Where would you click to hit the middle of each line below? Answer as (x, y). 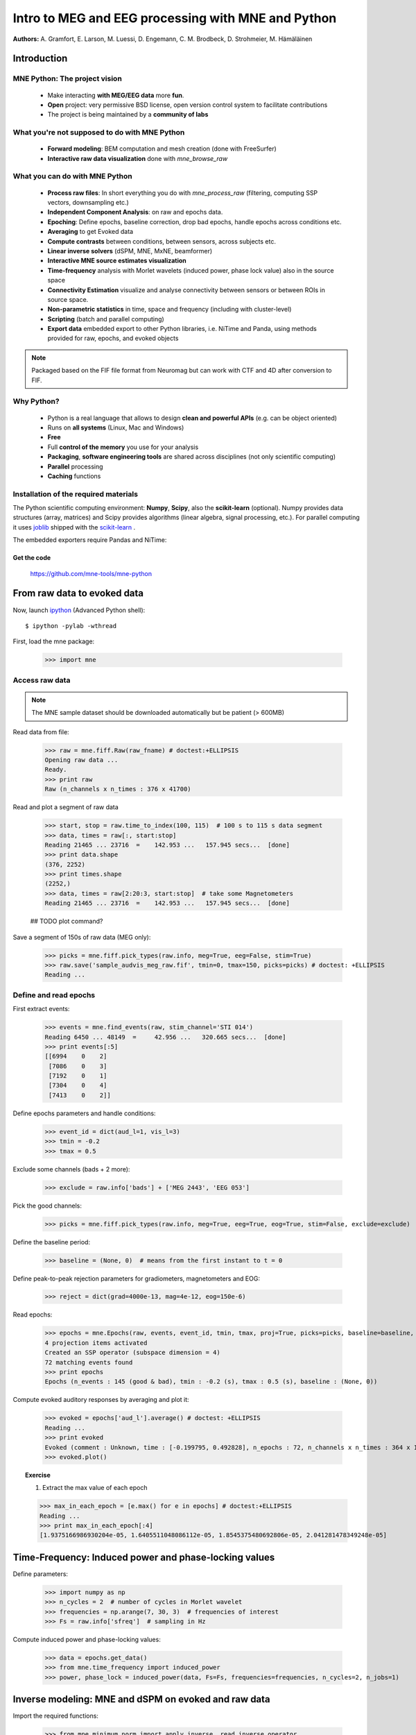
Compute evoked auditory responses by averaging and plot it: (101, 1400)
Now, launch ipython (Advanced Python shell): (79, 610)
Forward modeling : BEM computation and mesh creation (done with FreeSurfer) (162, 149)
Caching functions (74, 476)
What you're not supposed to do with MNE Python (99, 133)
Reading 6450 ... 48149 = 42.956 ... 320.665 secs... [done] (165, 1037)
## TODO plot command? (67, 921)
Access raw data (42, 680)
